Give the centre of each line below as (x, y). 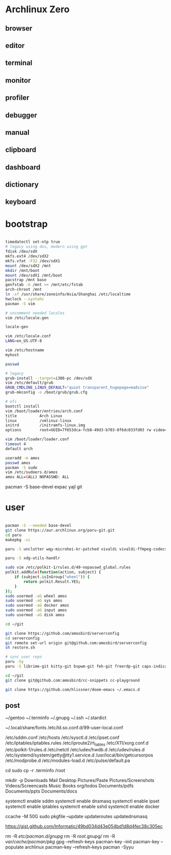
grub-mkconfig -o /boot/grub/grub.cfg (46, 392)
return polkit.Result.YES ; (52, 582)
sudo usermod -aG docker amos (37, 606)
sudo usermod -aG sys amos (34, 601)
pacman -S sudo (21, 468)
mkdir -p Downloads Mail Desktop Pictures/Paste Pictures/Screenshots (80, 780)
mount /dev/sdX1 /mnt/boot (34, 275)
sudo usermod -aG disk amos (35, 615)
